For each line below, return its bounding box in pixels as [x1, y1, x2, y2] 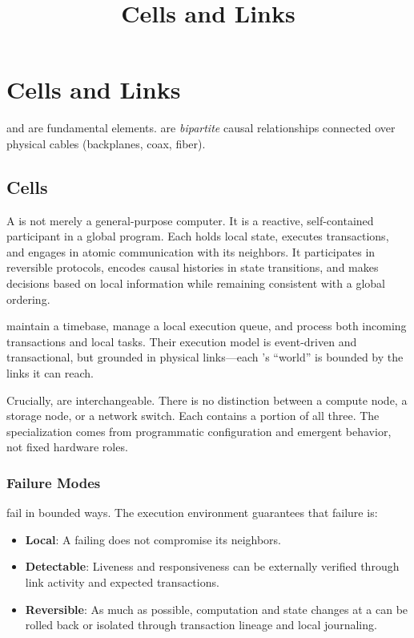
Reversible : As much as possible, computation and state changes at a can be [25, 600, 408, 617]
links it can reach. [6, 365, 94, 382]
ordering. [6, 290, 50, 307]
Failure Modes [6, 472, 101, 492]
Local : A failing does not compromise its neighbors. [25, 531, 281, 547]
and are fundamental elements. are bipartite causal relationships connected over [6, 119, 396, 136]
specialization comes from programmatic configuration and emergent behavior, [6, 422, 392, 439]
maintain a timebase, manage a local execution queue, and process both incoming [6, 317, 407, 334]
